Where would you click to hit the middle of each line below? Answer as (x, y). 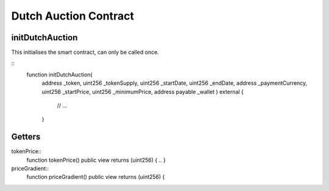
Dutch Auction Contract (73, 16)
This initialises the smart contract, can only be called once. (85, 52)
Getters (26, 137)
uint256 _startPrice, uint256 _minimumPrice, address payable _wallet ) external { (143, 92)
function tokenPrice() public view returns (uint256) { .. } (96, 160)
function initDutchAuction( (59, 74)
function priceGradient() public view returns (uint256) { (96, 177)
